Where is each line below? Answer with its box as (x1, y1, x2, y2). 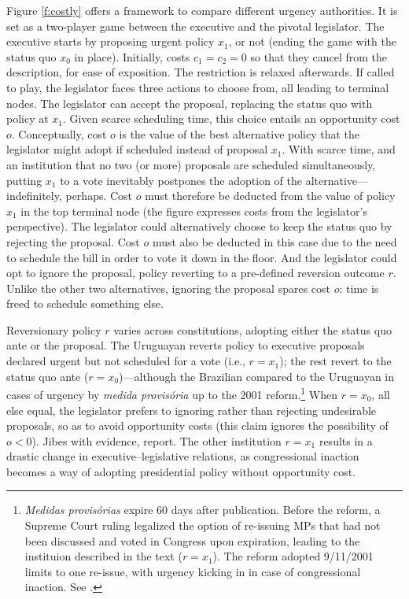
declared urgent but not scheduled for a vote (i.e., (6, 353, 245, 369)
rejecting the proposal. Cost (6, 233, 140, 250)
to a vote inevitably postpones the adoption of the (60, 172, 302, 188)
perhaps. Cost (65, 187, 133, 204)
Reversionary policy (6, 321, 101, 338)
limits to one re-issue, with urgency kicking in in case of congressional (24, 563, 361, 579)
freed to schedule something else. (6, 295, 164, 312)
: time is (339, 279, 379, 296)
